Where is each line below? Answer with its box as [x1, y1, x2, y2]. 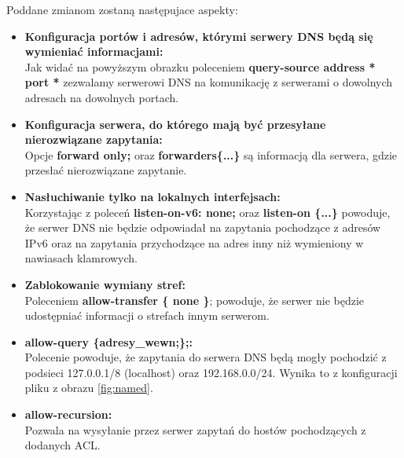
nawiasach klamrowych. [24, 250, 138, 266]
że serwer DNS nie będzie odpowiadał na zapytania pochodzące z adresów [24, 219, 381, 236]
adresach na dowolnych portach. [24, 89, 179, 105]
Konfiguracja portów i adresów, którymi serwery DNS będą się [24, 27, 373, 44]
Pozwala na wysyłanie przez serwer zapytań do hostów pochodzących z [24, 421, 366, 438]
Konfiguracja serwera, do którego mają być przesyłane [24, 115, 326, 132]
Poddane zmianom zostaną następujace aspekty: [6, 2, 238, 17]
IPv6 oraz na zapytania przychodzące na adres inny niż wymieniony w [24, 234, 364, 251]
